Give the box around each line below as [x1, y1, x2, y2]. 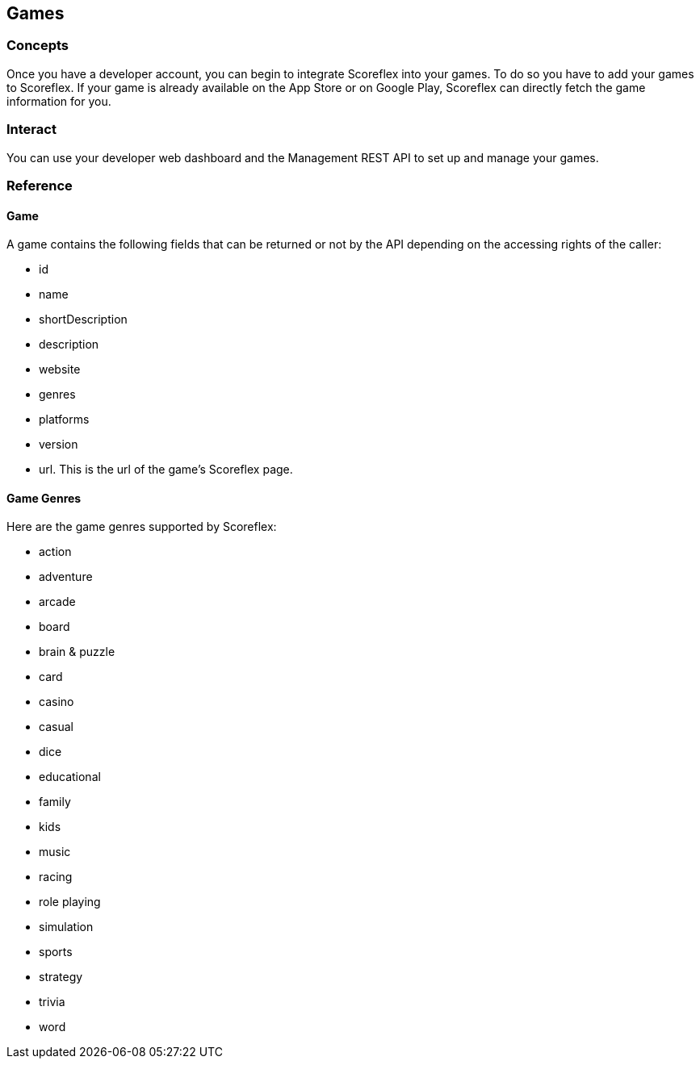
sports [39, 945, 73, 959]
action [39, 545, 72, 559]
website [39, 362, 81, 377]
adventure [39, 570, 93, 584]
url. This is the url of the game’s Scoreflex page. [39, 462, 293, 477]
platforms [39, 412, 90, 427]
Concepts [6, 37, 69, 54]
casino [39, 695, 74, 709]
